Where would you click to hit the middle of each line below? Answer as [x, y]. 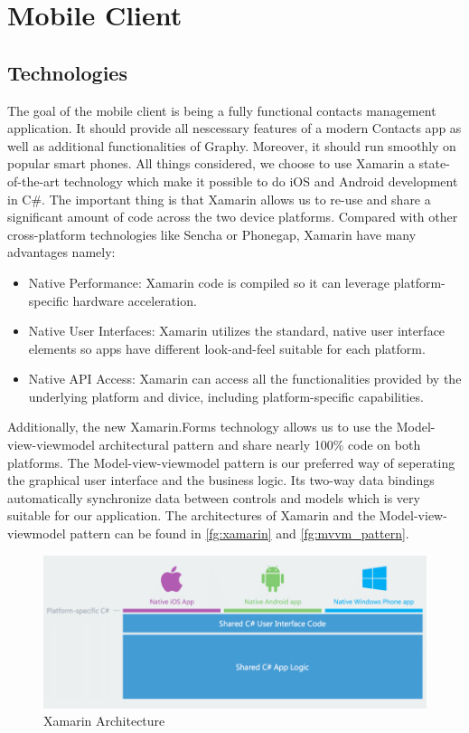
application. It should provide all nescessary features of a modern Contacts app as [234, 128]
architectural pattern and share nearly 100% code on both [260, 445]
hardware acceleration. [135, 300]
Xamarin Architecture [104, 721]
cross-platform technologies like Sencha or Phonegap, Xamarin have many [212, 234]
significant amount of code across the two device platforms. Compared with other [233, 217]
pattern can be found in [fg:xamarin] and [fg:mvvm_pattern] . [239, 533]
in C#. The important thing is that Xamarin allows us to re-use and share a [219, 199]
